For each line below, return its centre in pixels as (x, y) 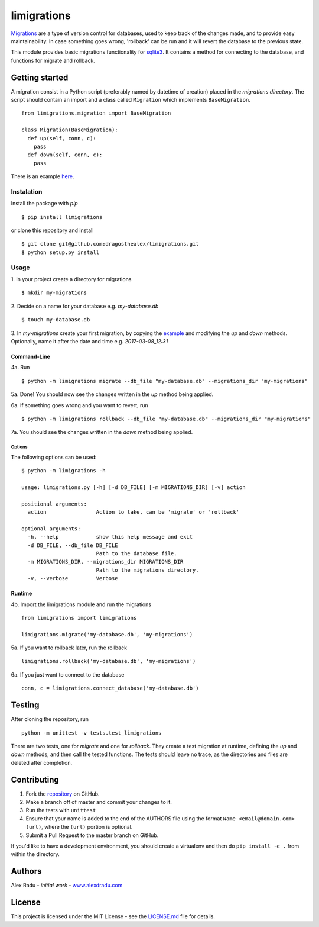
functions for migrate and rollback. (53, 60)
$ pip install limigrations (62, 217)
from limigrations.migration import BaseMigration (96, 113)
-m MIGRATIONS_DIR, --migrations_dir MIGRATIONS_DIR (105, 562)
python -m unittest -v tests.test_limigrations (92, 733)
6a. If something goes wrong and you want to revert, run (80, 405)
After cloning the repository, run (50, 719)
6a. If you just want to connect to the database (68, 674)
